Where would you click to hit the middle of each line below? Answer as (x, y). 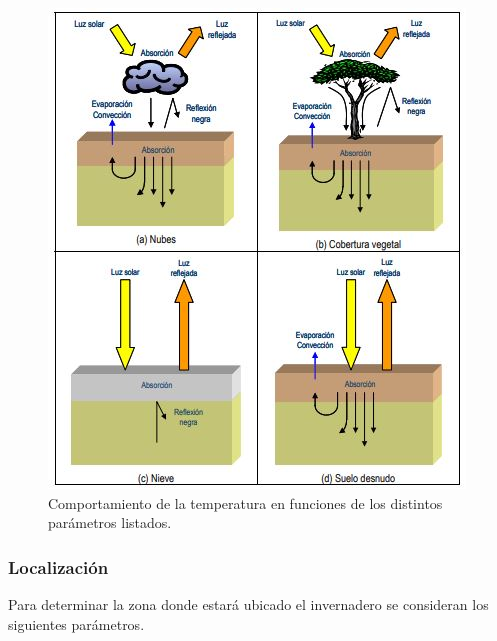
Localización (58, 566)
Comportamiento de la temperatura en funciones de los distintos (245, 502)
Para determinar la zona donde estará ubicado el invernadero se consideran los (248, 604)
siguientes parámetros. (76, 623)
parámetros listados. (110, 522)
